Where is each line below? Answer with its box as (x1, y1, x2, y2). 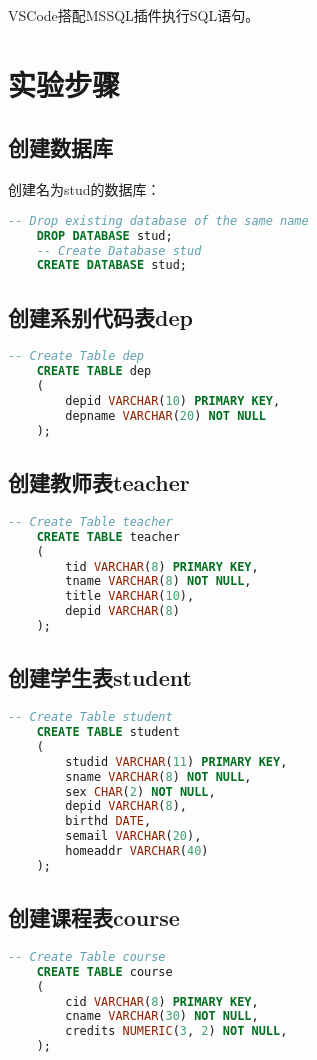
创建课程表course (8, 902, 180, 933)
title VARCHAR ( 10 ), (65, 589, 195, 604)
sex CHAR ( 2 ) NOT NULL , (65, 784, 216, 799)
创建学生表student (8, 662, 192, 693)
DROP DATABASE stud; (36, 228, 173, 243)
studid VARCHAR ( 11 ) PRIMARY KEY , (65, 754, 288, 769)
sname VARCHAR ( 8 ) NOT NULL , (65, 769, 252, 784)
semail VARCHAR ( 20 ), (65, 829, 202, 844)
